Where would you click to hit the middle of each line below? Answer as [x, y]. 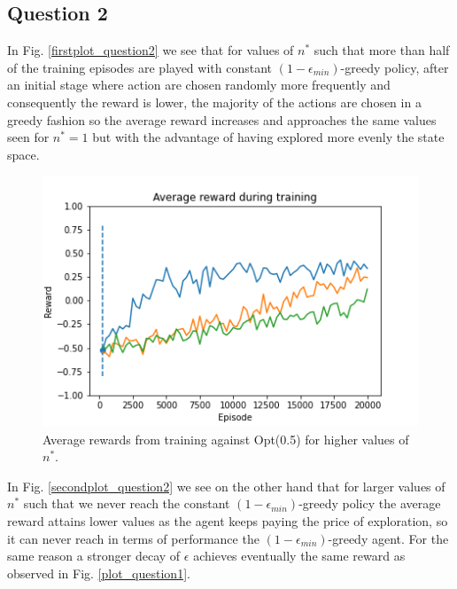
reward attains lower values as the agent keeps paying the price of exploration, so [228, 520]
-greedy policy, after [395, 67]
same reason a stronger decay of [94, 556]
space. [23, 154]
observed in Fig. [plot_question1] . [99, 573]
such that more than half [382, 50]
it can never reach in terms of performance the [133, 538]
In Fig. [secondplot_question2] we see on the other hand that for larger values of [226, 486]
